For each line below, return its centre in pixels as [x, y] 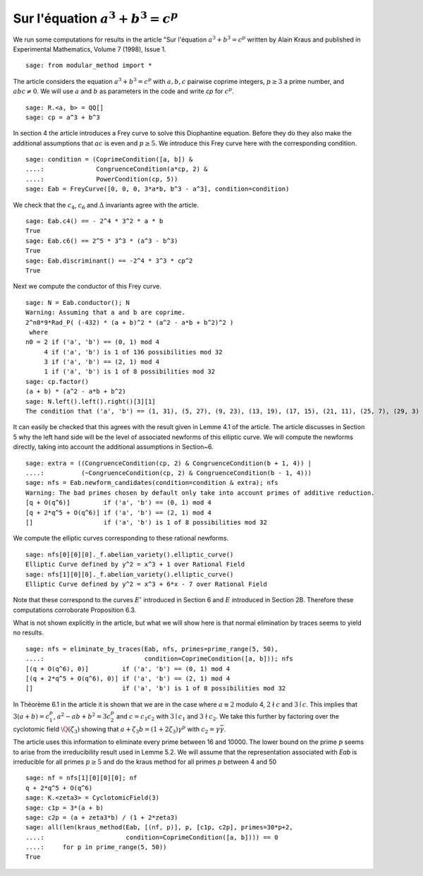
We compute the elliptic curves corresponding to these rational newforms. [121, 538]
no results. [28, 632]
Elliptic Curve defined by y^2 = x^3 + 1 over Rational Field [135, 564]
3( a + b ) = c [31, 716]
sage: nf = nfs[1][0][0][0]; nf [81, 778]
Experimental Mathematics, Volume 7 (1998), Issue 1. [90, 49]
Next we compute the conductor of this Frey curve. [87, 287]
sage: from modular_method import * [89, 66]
